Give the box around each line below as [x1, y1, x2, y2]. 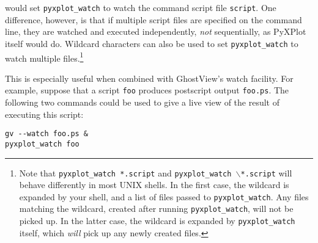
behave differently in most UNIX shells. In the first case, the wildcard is [19, 178, 289, 191]
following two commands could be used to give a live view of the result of [5, 96, 280, 108]
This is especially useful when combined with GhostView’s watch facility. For [5, 71, 294, 84]
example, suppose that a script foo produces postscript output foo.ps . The [5, 84, 289, 96]
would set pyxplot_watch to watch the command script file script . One [5, 1, 276, 13]
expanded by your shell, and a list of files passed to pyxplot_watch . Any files [19, 190, 309, 203]
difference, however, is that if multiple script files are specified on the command [5, 13, 302, 26]
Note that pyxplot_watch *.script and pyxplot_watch [19, 166, 232, 179]
